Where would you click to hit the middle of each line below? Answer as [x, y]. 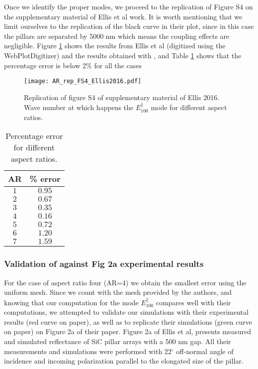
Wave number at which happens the [79, 107]
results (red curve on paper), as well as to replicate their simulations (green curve [128, 321]
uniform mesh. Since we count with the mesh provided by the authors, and [118, 292]
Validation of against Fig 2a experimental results [104, 264]
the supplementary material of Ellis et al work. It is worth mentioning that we [123, 16]
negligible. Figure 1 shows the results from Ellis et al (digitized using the [115, 46]
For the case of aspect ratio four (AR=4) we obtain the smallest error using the [125, 282]
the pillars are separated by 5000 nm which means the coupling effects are [117, 36]
